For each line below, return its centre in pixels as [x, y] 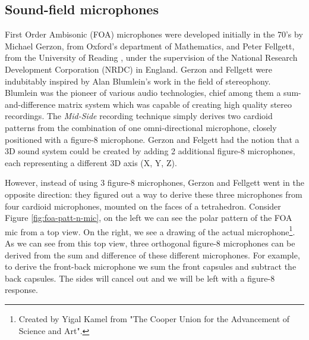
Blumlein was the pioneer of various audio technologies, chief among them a [143, 93]
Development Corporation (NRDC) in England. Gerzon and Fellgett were [139, 69]
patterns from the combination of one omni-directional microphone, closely [141, 127]
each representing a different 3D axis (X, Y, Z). [91, 162]
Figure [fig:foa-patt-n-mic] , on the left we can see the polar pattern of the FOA [149, 218]
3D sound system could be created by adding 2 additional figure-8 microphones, [150, 151]
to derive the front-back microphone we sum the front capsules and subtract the [151, 266]
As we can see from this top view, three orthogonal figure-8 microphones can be [150, 243]
